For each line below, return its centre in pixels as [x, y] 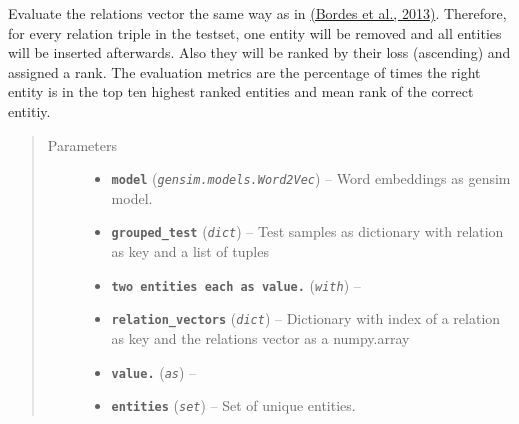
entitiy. [29, 110]
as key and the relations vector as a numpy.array [260, 337]
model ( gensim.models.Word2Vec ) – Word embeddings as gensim [311, 178]
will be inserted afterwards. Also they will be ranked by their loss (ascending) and [259, 52]
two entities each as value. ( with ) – [236, 284]
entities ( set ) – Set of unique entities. [233, 405]
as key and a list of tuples [190, 251]
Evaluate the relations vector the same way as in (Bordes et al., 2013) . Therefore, [257, 13]
